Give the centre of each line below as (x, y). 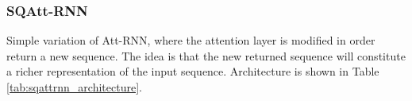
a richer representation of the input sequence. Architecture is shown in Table (193, 71)
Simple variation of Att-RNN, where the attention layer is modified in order (191, 40)
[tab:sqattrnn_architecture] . (74, 87)
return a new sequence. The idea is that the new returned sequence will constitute (206, 55)
